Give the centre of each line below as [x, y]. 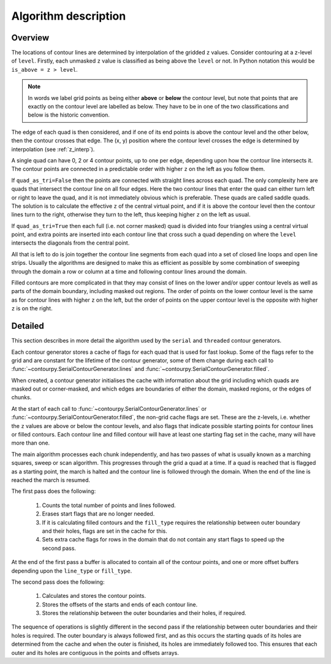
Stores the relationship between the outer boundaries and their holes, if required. [144, 613]
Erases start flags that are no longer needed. [98, 514]
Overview [30, 38]
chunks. [21, 397]
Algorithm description [69, 16]
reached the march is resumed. [51, 480]
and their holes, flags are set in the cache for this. [105, 531]
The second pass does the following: [58, 582]
